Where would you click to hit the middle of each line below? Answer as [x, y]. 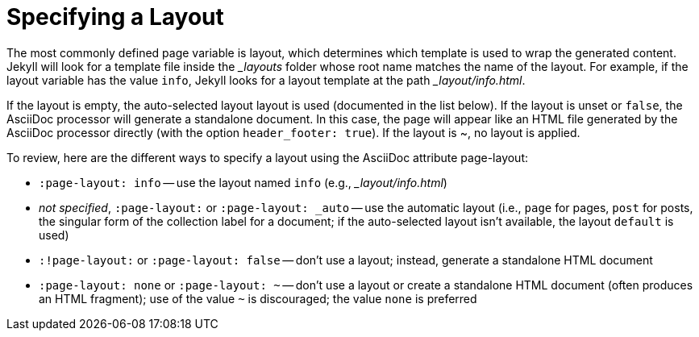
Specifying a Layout [115, 17]
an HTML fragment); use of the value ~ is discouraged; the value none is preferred [258, 298]
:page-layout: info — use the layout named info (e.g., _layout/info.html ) [243, 182]
